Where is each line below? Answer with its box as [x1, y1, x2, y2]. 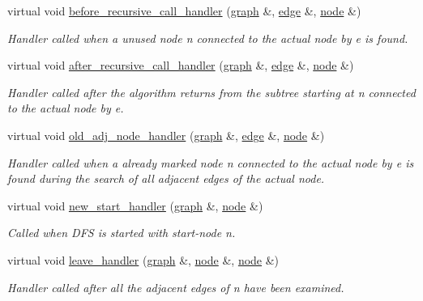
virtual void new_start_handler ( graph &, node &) [7, 197, 263, 214]
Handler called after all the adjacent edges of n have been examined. [7, 278, 344, 295]
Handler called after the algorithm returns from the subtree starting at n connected [7, 83, 416, 100]
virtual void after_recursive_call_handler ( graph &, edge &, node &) [7, 57, 354, 74]
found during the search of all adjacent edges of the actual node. [7, 170, 325, 187]
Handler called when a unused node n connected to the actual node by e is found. [7, 29, 408, 46]
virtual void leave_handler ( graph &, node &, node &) [7, 251, 280, 268]
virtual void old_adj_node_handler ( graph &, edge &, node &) [7, 126, 325, 143]
